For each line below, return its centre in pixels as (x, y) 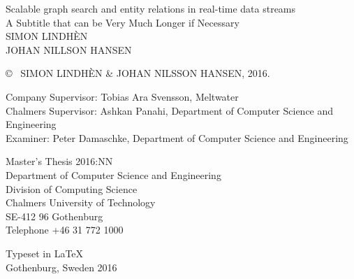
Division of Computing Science (72, 188)
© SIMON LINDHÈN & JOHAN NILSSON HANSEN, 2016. (138, 73)
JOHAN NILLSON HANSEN (69, 49)
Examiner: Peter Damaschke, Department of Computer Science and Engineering (177, 137)
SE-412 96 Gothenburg (54, 216)
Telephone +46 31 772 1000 (65, 230)
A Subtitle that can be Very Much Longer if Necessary (123, 22)
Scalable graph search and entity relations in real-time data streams (151, 8)
